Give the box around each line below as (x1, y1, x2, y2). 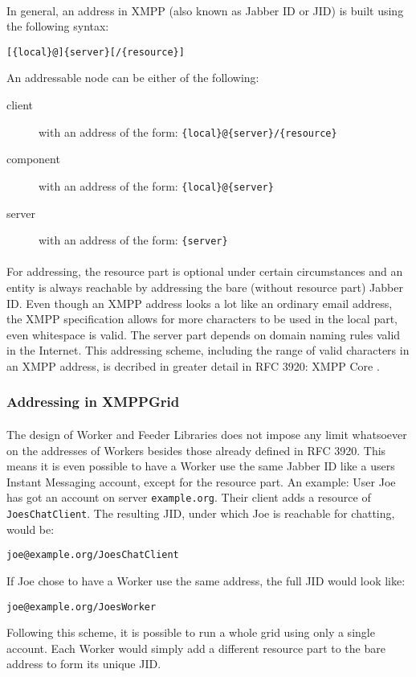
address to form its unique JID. (6, 655, 161, 672)
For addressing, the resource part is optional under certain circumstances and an (6, 263, 403, 280)
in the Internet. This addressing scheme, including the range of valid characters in (6, 342, 410, 359)
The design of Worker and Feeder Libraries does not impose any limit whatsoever (6, 425, 407, 442)
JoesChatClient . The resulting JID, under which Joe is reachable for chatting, (6, 505, 395, 521)
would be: (6, 520, 55, 537)
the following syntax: (6, 18, 109, 35)
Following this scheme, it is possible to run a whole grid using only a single (6, 624, 375, 641)
